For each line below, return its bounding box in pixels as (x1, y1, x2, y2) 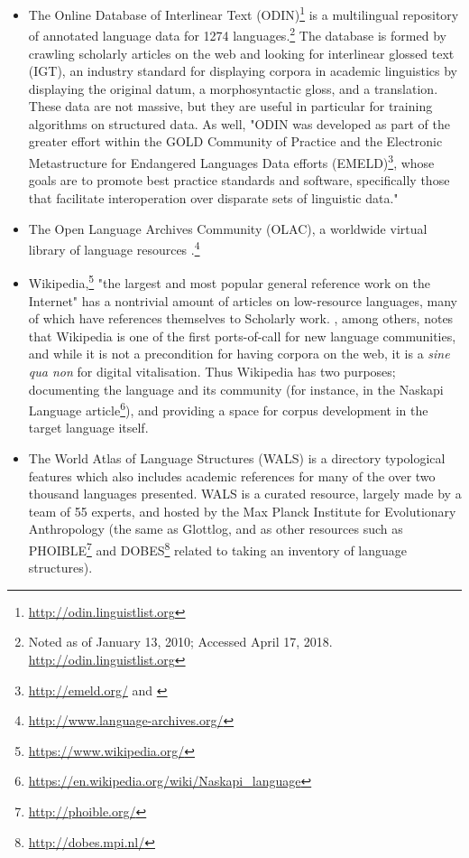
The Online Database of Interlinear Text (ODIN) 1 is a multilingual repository (28, 3, 459, 23)
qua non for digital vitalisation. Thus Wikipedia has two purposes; (28, 361, 396, 380)
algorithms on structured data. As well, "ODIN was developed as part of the (28, 114, 450, 133)
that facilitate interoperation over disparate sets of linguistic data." (28, 188, 399, 207)
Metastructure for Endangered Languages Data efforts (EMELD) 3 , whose (28, 151, 435, 172)
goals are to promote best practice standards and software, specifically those (28, 171, 450, 190)
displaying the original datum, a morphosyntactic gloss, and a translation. (28, 79, 438, 98)
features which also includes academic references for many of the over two (28, 466, 436, 485)
